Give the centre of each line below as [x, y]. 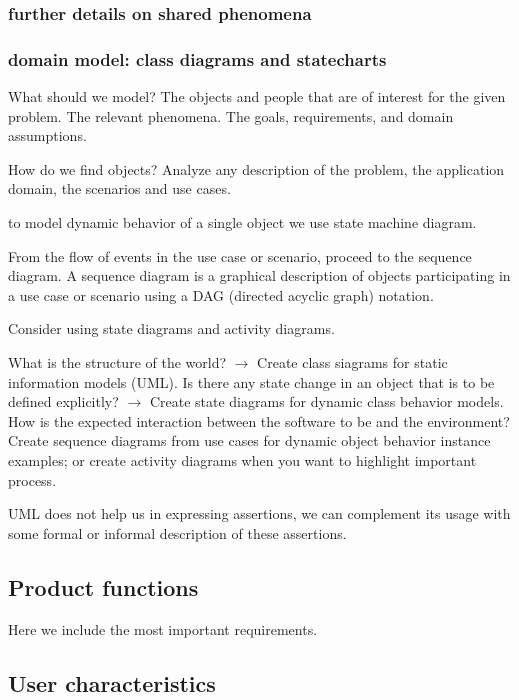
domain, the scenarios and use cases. [119, 188]
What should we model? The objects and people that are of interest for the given [257, 96]
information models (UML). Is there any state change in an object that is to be [251, 381]
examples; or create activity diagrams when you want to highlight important [242, 459]
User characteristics [112, 682]
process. [32, 479]
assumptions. [47, 135]
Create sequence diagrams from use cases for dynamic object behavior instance [249, 440]
